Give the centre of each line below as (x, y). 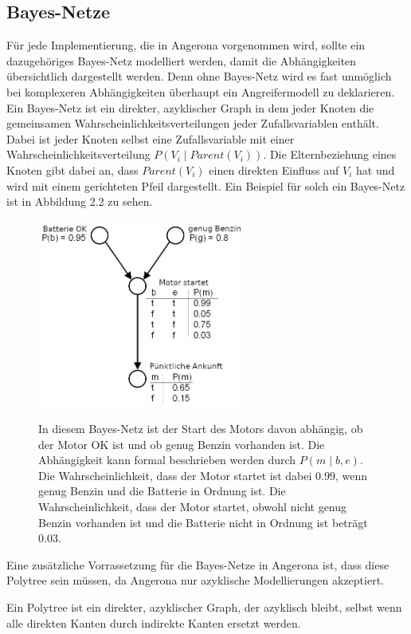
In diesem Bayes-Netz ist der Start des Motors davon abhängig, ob (201, 429)
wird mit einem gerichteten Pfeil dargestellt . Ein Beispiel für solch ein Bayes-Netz (206, 185)
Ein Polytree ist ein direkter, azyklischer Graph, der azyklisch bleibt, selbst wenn (204, 607)
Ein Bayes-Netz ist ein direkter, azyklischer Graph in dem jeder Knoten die (190, 107)
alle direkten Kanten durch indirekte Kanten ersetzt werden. (154, 622)
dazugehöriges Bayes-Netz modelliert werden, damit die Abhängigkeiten (182, 60)
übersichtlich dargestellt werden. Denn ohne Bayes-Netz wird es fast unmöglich (199, 76)
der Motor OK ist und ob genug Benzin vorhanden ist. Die (182, 444)
